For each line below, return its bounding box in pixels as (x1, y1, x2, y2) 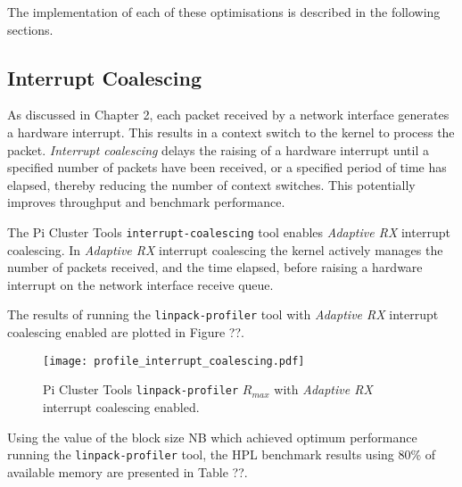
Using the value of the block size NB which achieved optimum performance (7, 427, 417, 446)
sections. (7, 20, 54, 38)
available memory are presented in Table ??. (7, 462, 248, 481)
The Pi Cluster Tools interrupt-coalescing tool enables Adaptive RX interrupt (7, 222, 450, 241)
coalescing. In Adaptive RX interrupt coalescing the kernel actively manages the (7, 240, 443, 259)
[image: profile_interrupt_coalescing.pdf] (43, 354, 305, 367)
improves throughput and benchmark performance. (7, 193, 285, 211)
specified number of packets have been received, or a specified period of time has (7, 158, 447, 177)
